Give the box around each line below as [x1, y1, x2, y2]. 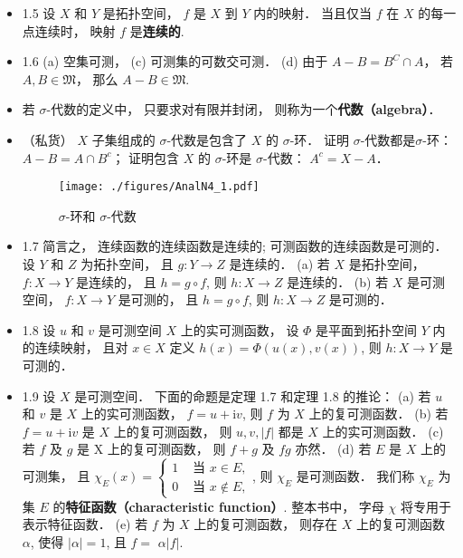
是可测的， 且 [118, 290, 199, 309]
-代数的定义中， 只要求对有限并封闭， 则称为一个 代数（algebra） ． [46, 100, 441, 119]
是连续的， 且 [76, 272, 156, 291]
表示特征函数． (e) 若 [22, 515, 148, 534]
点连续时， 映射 [22, 21, 116, 40]
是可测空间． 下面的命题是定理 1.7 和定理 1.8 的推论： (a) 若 [74, 386, 431, 405]
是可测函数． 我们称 [296, 467, 415, 486]
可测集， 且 [22, 467, 90, 486]
